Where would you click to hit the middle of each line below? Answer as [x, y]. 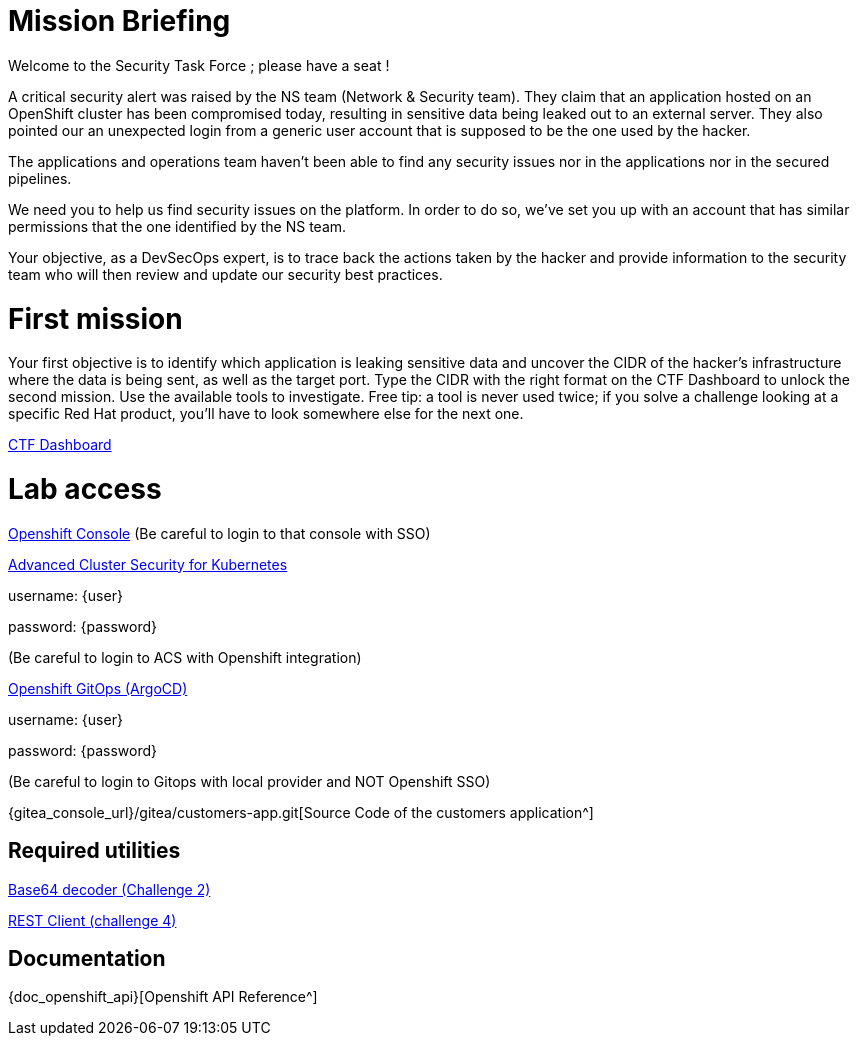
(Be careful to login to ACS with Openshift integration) [185, 657]
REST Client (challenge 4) [92, 920]
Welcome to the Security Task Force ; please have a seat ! [199, 65]
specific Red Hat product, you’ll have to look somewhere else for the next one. [266, 414]
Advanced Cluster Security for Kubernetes [148, 564]
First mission [95, 318]
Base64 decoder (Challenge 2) [109, 889]
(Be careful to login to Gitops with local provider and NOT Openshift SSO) [249, 781]
